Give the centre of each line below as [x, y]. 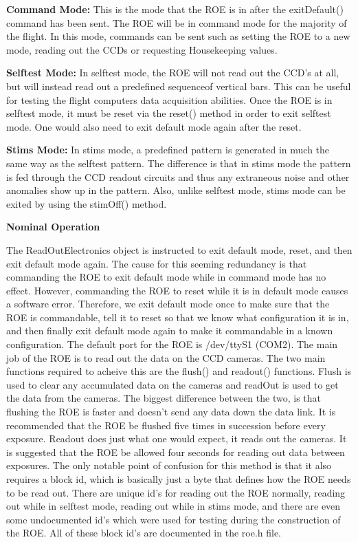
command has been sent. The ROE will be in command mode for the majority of [177, 22]
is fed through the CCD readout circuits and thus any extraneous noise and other [178, 176]
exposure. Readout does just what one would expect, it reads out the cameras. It [177, 438]
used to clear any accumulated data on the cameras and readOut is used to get [172, 384]
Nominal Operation [53, 227]
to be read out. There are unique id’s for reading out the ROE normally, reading [176, 492]
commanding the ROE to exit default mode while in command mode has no [166, 277]
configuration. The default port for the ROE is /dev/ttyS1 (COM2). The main [172, 344]
